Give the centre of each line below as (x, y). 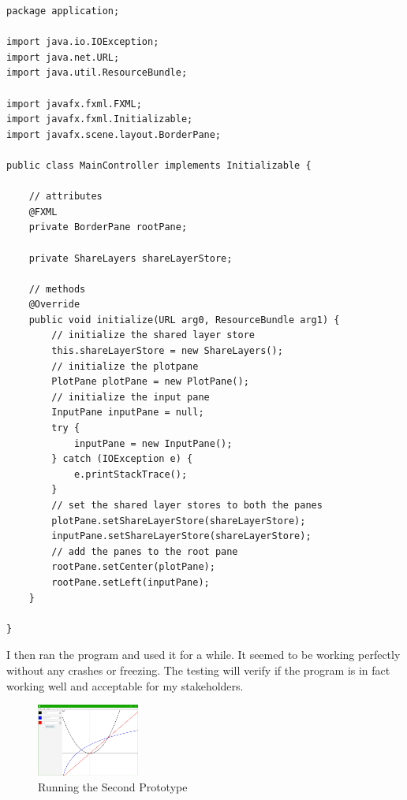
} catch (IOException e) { (122, 459)
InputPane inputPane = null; (128, 413)
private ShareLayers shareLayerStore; (131, 258)
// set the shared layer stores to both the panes (187, 505)
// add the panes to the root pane (145, 551)
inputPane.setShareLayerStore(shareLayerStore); (181, 536)
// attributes (65, 197)
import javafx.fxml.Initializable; (100, 119)
